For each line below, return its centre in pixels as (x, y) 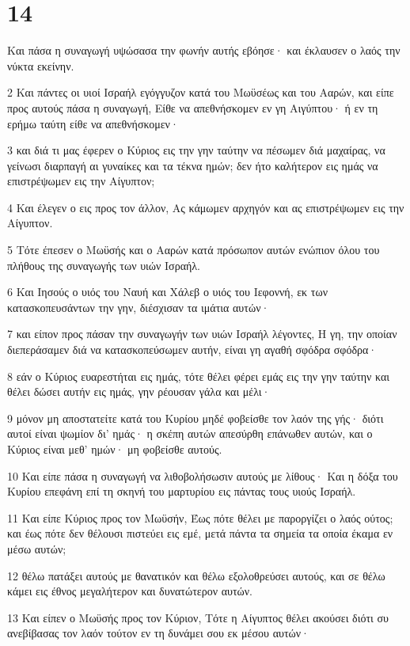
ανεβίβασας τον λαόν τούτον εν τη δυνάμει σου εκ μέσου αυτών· (158, 633)
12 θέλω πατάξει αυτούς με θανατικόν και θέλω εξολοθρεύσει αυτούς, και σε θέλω (196, 575)
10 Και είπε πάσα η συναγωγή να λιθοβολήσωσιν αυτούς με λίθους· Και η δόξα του (203, 475)
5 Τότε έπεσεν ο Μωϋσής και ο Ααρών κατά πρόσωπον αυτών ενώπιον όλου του (194, 250)
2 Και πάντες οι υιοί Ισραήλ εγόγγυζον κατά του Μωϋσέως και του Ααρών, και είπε (201, 92)
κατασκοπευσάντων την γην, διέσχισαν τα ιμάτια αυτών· (139, 307)
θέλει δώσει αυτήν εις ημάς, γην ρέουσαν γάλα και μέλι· (139, 391)
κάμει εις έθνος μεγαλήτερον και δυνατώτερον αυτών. (130, 591)
